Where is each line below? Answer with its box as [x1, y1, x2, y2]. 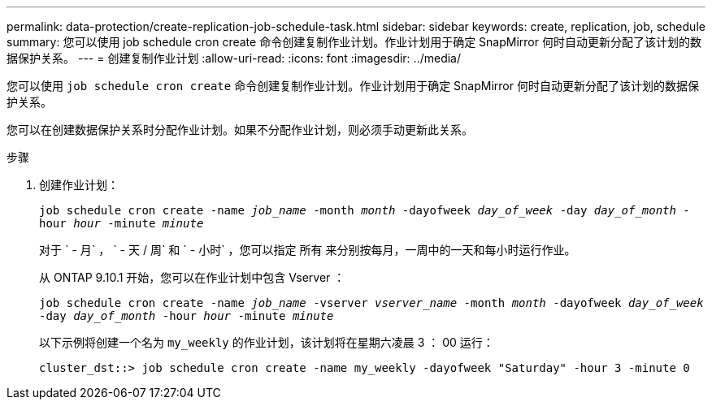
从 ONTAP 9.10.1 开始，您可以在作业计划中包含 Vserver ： [39, 270, 345, 284]
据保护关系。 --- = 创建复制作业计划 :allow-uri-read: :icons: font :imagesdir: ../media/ [7, 51, 462, 65]
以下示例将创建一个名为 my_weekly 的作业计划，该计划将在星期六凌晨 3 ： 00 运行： [39, 335, 494, 349]
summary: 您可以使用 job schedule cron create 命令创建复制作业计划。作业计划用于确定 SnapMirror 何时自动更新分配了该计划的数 [7, 35, 701, 49]
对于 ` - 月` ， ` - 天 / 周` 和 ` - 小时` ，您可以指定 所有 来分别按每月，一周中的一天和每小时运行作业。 [39, 243, 576, 257]
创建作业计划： [39, 178, 119, 192]
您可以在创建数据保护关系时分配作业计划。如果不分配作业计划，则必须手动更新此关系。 [7, 123, 473, 136]
